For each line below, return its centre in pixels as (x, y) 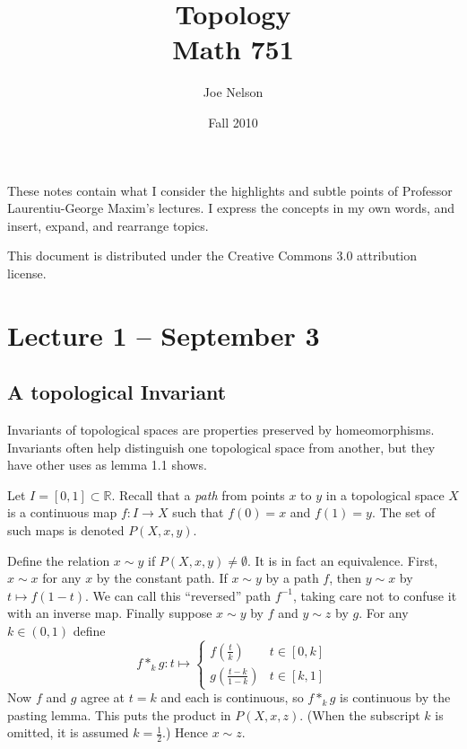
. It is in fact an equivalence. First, (342, 560)
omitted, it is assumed (68, 732)
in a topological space (385, 494)
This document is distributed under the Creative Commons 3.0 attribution (212, 256)
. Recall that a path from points (198, 494)
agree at (103, 697)
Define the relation (59, 560)
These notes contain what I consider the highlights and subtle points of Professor (230, 190)
